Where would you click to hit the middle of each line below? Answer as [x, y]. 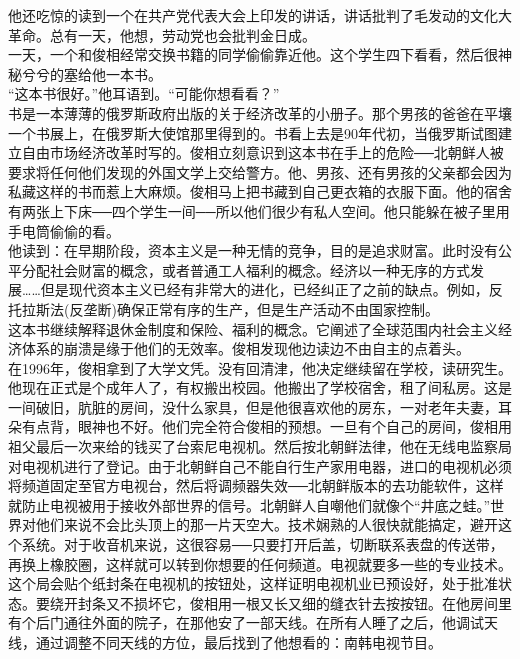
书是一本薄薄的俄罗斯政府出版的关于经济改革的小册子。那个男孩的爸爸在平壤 [260, 112]
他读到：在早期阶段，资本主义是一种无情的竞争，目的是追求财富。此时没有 [253, 250]
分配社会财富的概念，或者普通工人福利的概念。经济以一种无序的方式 [245, 269]
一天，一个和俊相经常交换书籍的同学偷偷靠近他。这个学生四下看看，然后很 [253, 54]
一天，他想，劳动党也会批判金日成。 [196, 34]
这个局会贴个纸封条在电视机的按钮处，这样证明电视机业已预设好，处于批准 [253, 583]
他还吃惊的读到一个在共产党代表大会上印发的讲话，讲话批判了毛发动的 [239, 15]
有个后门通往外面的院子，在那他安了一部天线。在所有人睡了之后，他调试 [246, 622]
